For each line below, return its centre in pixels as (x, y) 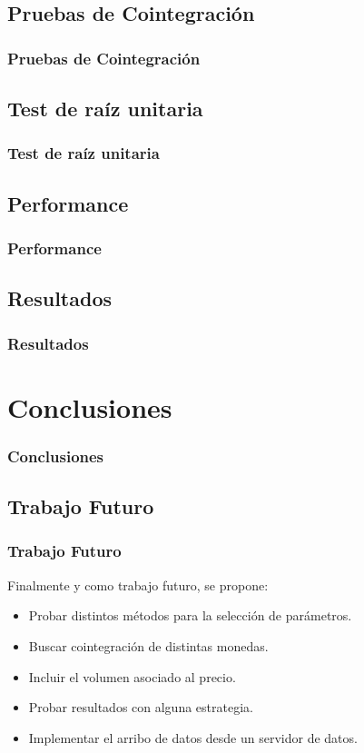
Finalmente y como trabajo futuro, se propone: (138, 585)
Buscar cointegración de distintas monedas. (148, 645)
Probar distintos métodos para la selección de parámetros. (190, 615)
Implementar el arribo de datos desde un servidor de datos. (193, 737)
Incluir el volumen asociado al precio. (132, 676)
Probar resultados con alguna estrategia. (141, 707)
